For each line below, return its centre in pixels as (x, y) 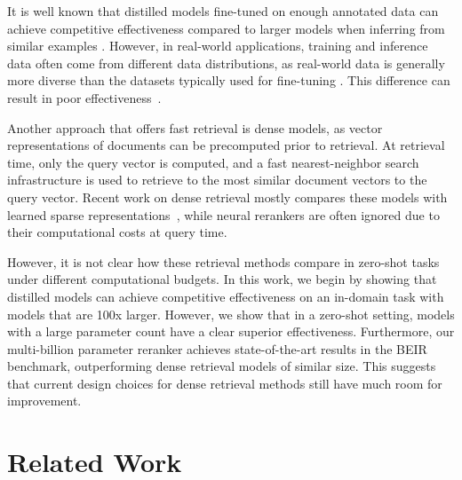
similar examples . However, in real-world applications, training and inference (218, 46)
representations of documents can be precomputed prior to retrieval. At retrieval (226, 145)
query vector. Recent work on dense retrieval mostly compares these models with (227, 197)
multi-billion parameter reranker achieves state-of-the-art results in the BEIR (217, 348)
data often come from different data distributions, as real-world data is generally (226, 63)
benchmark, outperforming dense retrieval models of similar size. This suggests (222, 366)
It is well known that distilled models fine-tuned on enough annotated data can (223, 11)
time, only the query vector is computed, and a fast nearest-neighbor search (213, 162)
